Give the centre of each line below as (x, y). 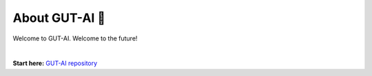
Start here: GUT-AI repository (55, 63)
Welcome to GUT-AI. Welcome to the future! (75, 38)
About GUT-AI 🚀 (59, 18)
